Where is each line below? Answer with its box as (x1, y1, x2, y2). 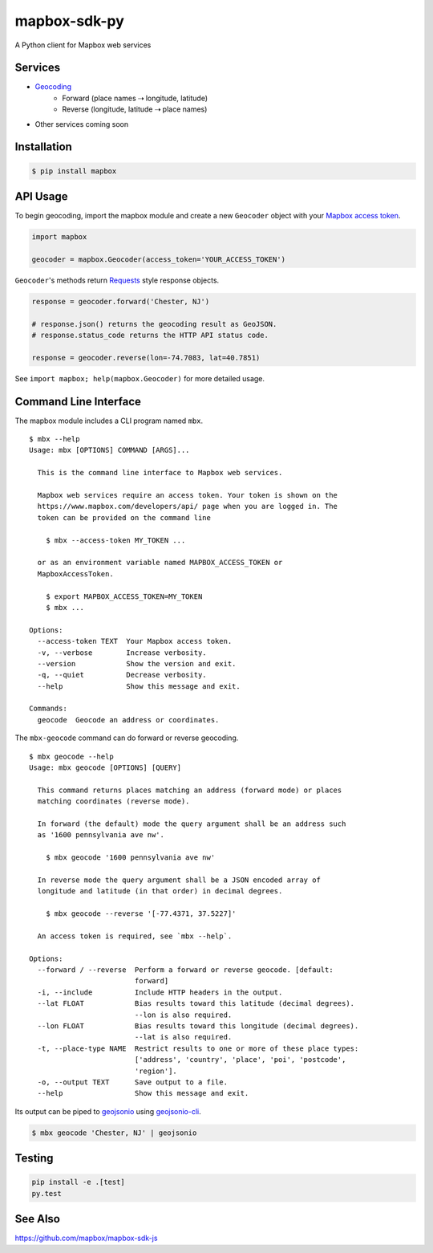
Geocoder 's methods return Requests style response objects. (14, 275, 220, 285)
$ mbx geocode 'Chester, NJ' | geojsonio (31, 1128, 197, 1137)
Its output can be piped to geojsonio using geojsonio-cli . (14, 1106, 202, 1116)
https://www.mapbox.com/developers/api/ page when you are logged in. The (37, 502, 338, 511)
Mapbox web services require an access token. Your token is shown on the (37, 490, 338, 500)
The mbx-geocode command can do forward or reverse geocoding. (14, 733, 239, 742)
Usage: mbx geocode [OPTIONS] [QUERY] (29, 763, 182, 772)
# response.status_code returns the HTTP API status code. (31, 331, 269, 340)
